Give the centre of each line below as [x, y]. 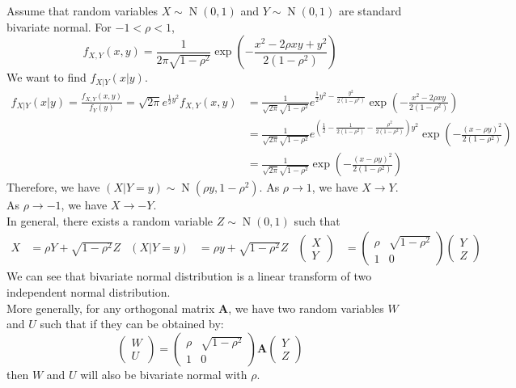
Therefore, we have [53, 187]
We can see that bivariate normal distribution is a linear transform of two [189, 276]
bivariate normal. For [59, 26]
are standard [370, 11]
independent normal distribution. [89, 291]
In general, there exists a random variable [110, 220]
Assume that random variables [82, 11]
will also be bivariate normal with [164, 374]
